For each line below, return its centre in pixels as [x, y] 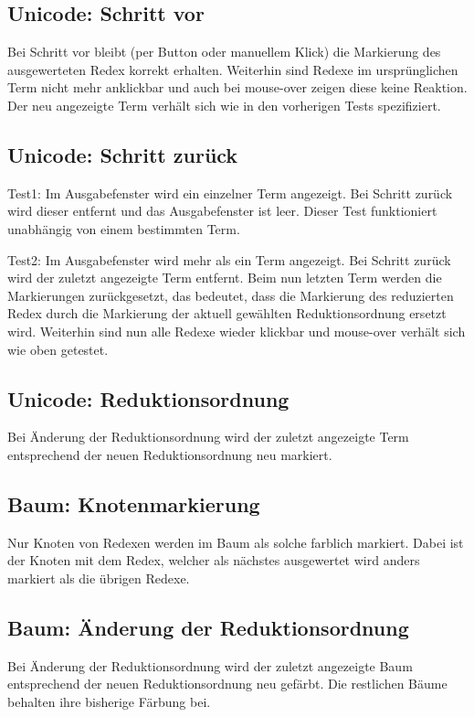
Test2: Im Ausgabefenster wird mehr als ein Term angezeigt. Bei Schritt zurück [229, 259]
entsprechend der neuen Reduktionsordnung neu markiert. [170, 454]
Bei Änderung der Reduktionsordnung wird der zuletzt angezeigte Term [208, 437]
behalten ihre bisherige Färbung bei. [109, 701]
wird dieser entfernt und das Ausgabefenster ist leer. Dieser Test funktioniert [222, 211]
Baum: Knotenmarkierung [134, 503]
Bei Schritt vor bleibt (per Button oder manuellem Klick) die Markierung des [224, 52]
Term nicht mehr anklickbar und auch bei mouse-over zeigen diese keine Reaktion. [237, 87]
